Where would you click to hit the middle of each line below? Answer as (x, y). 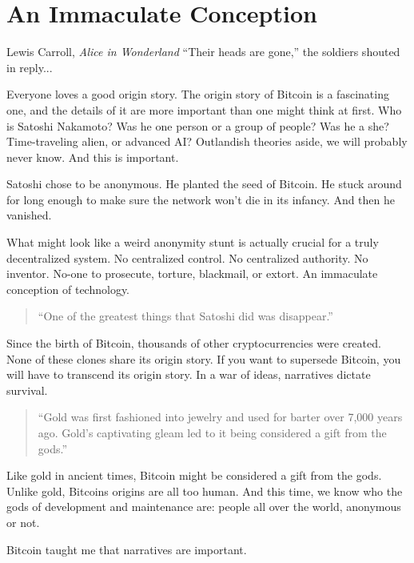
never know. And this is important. (93, 157)
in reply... (30, 67)
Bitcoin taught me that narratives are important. (127, 549)
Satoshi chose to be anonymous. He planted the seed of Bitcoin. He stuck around (204, 184)
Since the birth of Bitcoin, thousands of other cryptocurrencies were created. (194, 343)
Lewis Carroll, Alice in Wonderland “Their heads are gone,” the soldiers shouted (203, 52)
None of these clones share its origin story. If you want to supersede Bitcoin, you (204, 358)
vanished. (29, 215)
